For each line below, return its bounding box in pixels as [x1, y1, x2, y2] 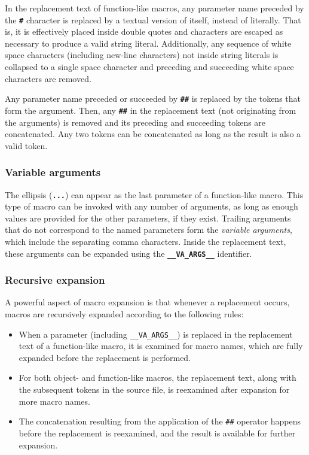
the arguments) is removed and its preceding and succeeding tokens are [5, 116, 266, 128]
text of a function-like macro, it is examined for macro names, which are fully [19, 339, 303, 352]
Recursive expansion [5, 272, 105, 287]
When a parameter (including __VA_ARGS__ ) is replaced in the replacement [19, 327, 293, 340]
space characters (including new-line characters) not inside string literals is [5, 48, 279, 61]
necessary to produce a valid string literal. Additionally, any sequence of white [5, 37, 292, 49]
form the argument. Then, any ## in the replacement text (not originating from [5, 104, 296, 116]
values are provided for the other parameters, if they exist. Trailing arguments [5, 211, 291, 224]
